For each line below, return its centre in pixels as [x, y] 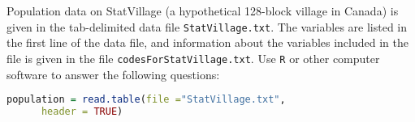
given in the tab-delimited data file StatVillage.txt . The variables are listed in [207, 26]
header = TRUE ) [82, 111]
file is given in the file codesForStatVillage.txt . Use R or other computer [193, 58]
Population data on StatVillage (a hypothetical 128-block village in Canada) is [203, 11]
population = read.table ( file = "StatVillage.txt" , [146, 100]
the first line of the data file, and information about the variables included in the [207, 42]
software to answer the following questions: [113, 74]
